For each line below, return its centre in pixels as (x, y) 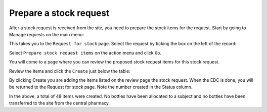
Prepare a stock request (59, 13)
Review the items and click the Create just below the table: (70, 71)
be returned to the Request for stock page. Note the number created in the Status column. (101, 87)
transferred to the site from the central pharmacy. (60, 103)
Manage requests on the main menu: (46, 34)
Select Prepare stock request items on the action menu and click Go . (85, 53)
